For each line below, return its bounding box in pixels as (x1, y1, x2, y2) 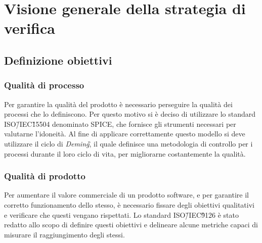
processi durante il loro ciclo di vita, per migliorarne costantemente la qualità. (4, 148, 246, 159)
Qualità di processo (4, 79, 84, 91)
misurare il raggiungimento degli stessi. (4, 229, 125, 239)
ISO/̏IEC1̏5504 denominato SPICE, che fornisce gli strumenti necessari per (4, 118, 236, 129)
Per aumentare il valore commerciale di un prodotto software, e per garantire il (4, 189, 249, 200)
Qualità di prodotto (4, 170, 85, 182)
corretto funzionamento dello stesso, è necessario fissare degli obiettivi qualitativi (4, 199, 254, 210)
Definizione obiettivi (4, 52, 112, 68)
